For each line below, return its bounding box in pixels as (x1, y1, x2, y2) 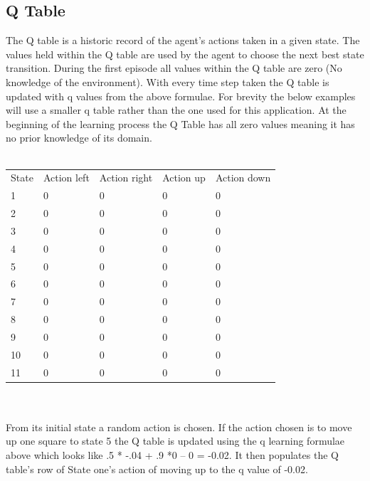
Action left (43, 170, 90, 185)
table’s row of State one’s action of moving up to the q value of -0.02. (6, 461, 308, 476)
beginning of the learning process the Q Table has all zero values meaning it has (6, 116, 355, 131)
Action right (99, 170, 153, 185)
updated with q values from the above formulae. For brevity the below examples (6, 88, 356, 103)
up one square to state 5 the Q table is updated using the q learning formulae (6, 433, 345, 448)
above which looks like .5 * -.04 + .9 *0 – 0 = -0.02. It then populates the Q (6, 448, 339, 462)
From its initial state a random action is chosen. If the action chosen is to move (6, 419, 352, 434)
